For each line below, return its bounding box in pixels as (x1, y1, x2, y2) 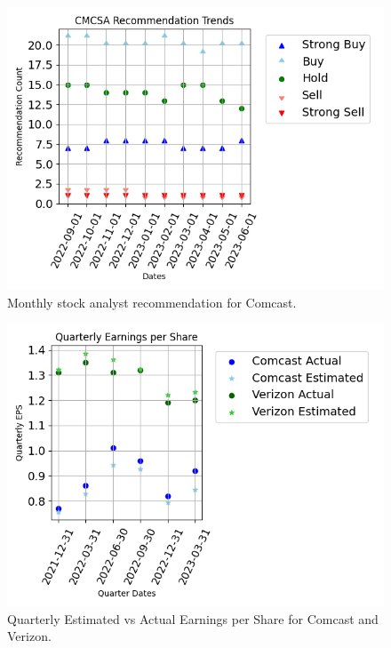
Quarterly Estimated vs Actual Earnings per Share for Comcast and (7, 609, 379, 628)
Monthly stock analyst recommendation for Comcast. (7, 292, 297, 311)
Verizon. (7, 627, 52, 645)
